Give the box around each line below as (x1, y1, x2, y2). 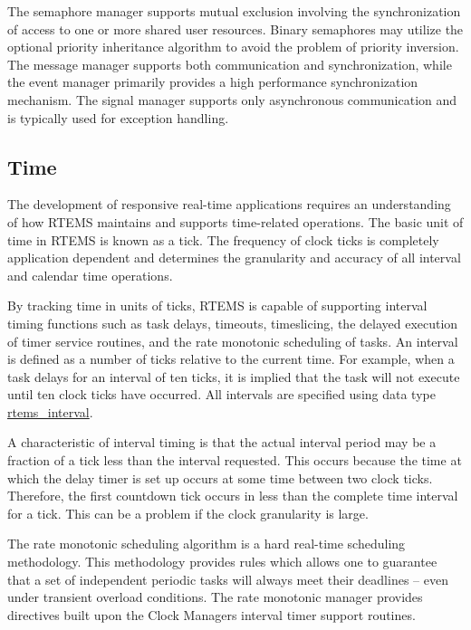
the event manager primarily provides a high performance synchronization (7, 72, 418, 91)
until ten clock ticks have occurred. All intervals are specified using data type (7, 385, 436, 404)
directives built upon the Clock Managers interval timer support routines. (7, 605, 416, 624)
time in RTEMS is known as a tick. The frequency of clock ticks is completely (7, 230, 439, 249)
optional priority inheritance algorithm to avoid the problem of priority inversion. (7, 37, 459, 56)
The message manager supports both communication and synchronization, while (7, 54, 452, 73)
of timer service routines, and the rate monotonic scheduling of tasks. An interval (7, 331, 458, 350)
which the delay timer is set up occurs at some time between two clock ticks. (7, 468, 433, 487)
